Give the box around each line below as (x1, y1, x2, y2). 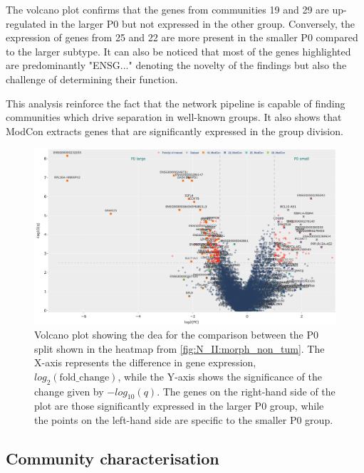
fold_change (59, 372, 110, 383)
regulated (6, 16, 46, 31)
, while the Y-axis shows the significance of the (118, 368, 322, 383)
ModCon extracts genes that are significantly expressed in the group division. (6, 123, 343, 138)
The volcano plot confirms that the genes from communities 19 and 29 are (6, 2, 329, 16)
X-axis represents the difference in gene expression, (34, 355, 256, 370)
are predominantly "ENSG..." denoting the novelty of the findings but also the (6, 58, 347, 73)
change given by (34, 383, 104, 398)
